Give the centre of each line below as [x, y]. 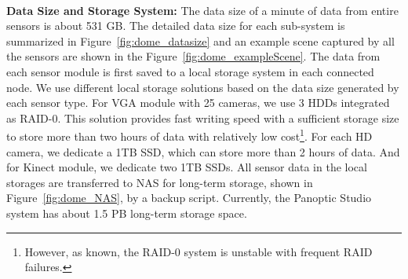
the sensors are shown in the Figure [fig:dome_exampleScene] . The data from [193, 56]
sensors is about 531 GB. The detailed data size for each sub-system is [176, 26]
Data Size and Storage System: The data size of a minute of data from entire [202, 10]
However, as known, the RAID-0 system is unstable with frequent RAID [199, 251]
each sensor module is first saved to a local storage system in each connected [190, 71]
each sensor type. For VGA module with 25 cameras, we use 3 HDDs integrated [198, 103]
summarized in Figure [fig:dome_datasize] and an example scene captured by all [200, 40]
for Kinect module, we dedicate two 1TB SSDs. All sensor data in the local [187, 167]
